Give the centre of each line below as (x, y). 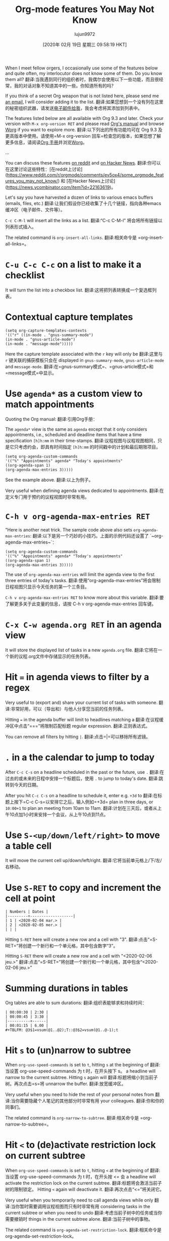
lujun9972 (85, 34)
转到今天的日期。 (23, 784)
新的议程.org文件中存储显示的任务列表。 (51, 656)
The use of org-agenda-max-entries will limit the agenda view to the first (80, 574)
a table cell (29, 846)
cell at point (30, 898)
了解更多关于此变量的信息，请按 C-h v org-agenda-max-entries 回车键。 (81, 604)
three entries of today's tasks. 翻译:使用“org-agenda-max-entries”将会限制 (83, 580)
